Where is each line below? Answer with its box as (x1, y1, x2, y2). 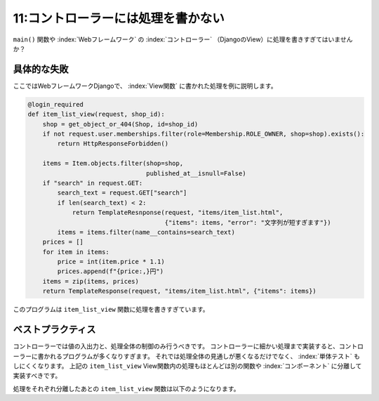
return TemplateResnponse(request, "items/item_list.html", (72, 209, 284, 217)
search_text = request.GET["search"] (57, 189, 187, 197)
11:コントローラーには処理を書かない (13, 11, 225, 26)
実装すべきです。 (13, 372, 62, 380)
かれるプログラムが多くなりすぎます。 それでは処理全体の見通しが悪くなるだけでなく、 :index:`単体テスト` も (43, 352, 361, 360)
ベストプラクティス (13, 324, 96, 336)
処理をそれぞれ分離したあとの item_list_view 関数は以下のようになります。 (13, 384, 240, 393)
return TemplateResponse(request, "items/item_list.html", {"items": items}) (42, 287, 317, 295)
